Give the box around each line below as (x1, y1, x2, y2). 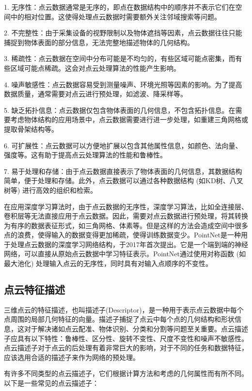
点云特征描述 (4, 282, 65, 297)
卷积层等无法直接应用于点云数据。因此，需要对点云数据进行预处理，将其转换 (4, 211, 248, 221)
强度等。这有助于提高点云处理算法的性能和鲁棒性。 (4, 150, 167, 160)
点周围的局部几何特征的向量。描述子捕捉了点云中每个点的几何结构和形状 (4, 314, 235, 324)
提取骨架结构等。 (4, 124, 58, 134)
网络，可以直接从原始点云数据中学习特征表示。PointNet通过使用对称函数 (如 (4, 249, 246, 259)
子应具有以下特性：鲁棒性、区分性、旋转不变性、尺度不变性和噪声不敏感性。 (4, 333, 248, 343)
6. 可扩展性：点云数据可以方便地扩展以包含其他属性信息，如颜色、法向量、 (4, 140, 242, 150)
